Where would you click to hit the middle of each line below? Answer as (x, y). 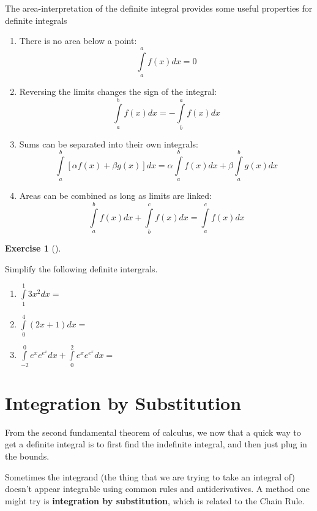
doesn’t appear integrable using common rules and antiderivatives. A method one (157, 489)
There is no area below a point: (78, 41)
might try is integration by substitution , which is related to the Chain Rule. (155, 500)
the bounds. (27, 456)
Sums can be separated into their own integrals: (109, 144)
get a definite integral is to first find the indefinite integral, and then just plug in (156, 444)
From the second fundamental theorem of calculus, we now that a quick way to (153, 432)
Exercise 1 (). (33, 248)
